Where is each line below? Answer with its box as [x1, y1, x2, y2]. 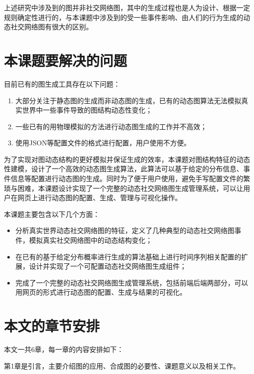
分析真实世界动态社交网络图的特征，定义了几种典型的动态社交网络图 [15, 225, 234, 235]
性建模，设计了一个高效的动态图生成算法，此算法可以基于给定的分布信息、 [4, 164, 243, 174]
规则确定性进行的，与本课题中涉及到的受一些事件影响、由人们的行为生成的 [4, 12, 243, 22]
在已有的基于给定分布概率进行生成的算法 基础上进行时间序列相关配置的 [15, 251, 241, 261]
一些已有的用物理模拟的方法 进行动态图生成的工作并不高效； [15, 121, 207, 131]
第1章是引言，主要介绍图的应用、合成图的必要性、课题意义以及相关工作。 [4, 360, 240, 371]
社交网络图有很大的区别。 [10, 22, 93, 32]
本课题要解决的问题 [4, 50, 127, 70]
